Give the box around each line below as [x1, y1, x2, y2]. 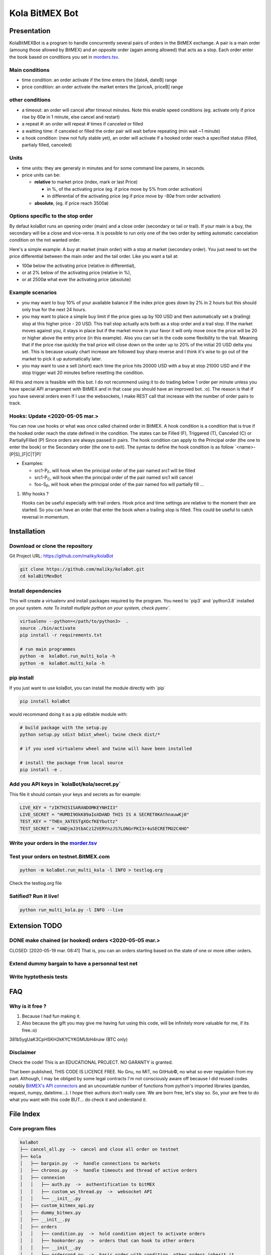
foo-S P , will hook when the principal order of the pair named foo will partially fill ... [34, 481, 204, 489]
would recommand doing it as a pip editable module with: [9, 711, 128, 717]
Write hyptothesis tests [9, 973, 68, 980]
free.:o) [22, 1027, 37, 1033]
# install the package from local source [20, 760, 123, 766]
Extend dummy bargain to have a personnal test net [9, 960, 138, 967]
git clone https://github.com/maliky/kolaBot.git [20, 566, 145, 572]
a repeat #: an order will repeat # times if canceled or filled [22, 121, 143, 127]
